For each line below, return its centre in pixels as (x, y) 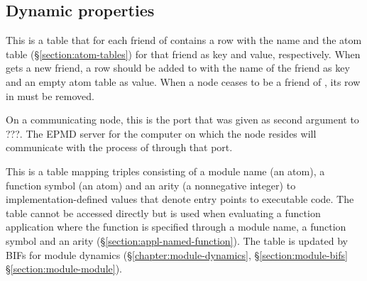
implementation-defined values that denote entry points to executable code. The (180, 199)
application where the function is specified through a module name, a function (176, 227)
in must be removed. (50, 95)
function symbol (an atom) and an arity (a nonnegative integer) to (151, 185)
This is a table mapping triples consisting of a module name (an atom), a (165, 171)
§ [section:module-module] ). (64, 269)
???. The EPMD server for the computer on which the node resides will (161, 133)
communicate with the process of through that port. (119, 147)
